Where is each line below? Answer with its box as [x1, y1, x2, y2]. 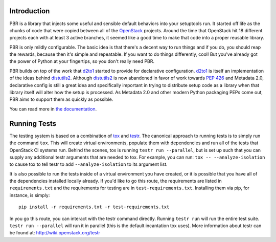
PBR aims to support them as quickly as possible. [9, 96, 113, 102]
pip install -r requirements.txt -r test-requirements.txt [18, 204, 170, 210]
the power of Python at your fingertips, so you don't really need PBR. [9, 58, 155, 64]
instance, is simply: [9, 192, 50, 198]
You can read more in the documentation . [9, 105, 97, 112]
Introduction [9, 7, 50, 15]
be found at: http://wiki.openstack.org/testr [9, 230, 101, 236]
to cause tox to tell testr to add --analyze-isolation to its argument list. [9, 161, 168, 167]
